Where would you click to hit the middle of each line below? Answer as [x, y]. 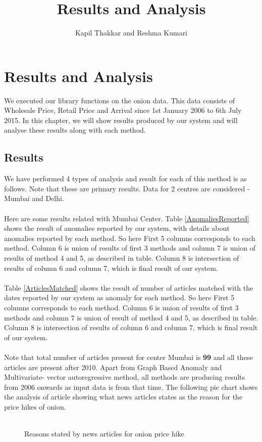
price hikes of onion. [35, 406]
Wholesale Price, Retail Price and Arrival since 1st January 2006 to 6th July [123, 110]
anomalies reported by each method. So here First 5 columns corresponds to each [130, 238]
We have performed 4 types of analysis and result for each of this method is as [125, 178]
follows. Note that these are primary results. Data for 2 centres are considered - [127, 188]
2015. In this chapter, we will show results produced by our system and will [121, 120]
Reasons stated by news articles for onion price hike [104, 434]
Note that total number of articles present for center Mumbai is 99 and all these [128, 357]
